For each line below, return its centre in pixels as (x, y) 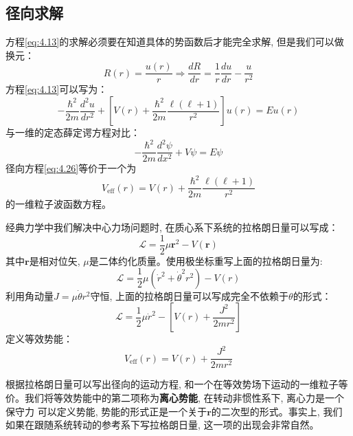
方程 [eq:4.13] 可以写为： (57, 89)
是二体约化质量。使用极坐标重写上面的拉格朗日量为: (206, 260)
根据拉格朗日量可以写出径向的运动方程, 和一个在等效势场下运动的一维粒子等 (177, 384)
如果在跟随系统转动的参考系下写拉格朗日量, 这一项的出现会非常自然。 (162, 425)
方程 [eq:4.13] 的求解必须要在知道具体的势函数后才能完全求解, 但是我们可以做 (175, 42)
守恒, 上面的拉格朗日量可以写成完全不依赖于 (190, 295)
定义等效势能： (39, 339)
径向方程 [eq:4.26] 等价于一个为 (71, 168)
